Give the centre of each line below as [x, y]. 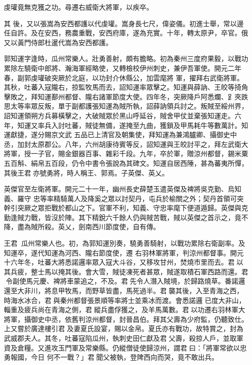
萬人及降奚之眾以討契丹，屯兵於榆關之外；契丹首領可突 [155, 198]
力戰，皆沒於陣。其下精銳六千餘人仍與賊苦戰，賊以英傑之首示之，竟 [133, 217]
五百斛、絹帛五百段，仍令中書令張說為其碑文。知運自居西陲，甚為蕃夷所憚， [126, 163]
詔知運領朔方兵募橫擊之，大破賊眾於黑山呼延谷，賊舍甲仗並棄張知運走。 [119, 115]
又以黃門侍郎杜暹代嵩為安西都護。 [58, 42]
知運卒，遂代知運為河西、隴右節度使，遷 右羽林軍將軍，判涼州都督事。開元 [124, 252]
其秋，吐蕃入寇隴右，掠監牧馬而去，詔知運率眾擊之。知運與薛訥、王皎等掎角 [126, 87]
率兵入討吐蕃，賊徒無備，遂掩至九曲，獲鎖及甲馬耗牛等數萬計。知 [143, 125]
